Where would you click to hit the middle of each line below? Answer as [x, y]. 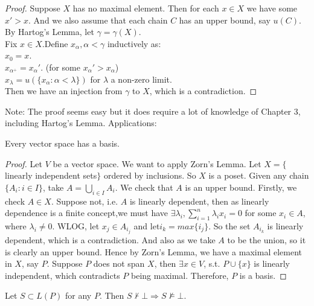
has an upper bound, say [225, 20]
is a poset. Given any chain [259, 175]
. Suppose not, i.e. [85, 201]
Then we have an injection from [64, 91]
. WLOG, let [76, 225]
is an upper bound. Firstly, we [241, 187]
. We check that [144, 187]
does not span [119, 263]
